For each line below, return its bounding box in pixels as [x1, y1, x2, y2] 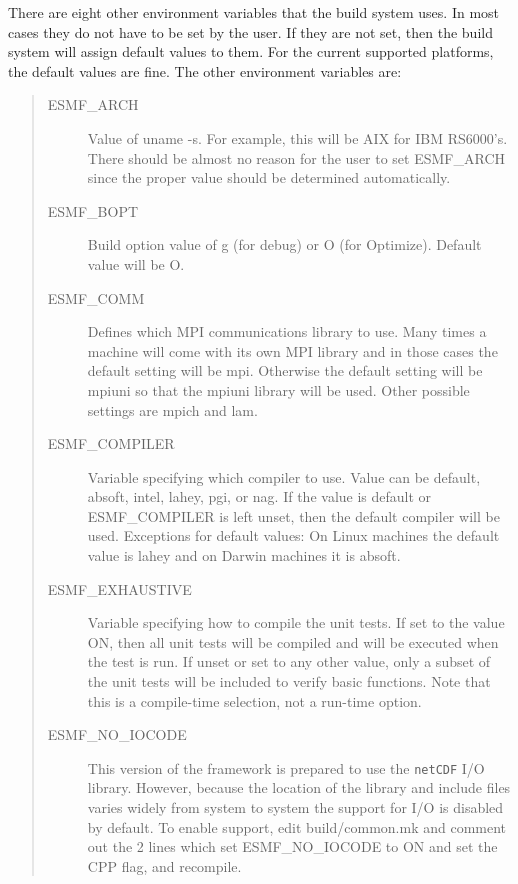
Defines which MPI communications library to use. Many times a [87, 321, 487, 342]
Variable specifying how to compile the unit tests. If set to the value [87, 612, 505, 633]
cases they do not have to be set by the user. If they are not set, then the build [8, 21, 493, 42]
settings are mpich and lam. [87, 399, 258, 420]
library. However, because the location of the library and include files [87, 777, 511, 798]
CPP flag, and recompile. [87, 855, 242, 876]
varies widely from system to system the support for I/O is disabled [87, 797, 504, 818]
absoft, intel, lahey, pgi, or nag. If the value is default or [87, 486, 432, 507]
